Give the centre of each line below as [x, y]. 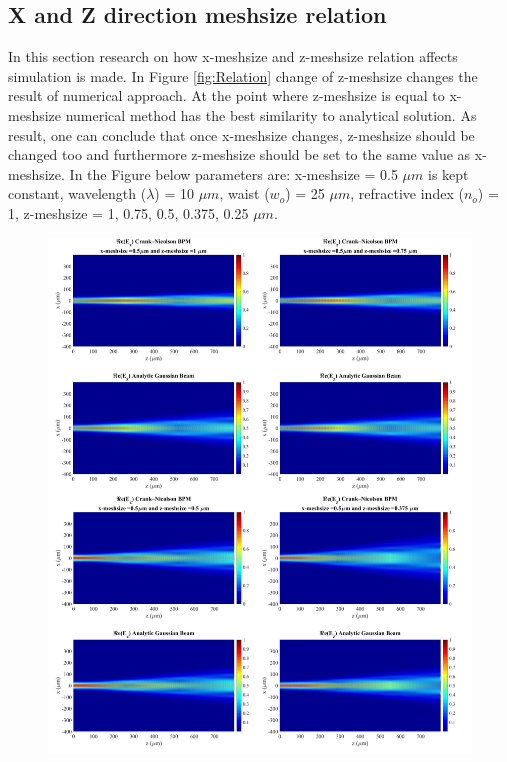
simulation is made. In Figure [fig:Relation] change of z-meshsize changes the [243, 75]
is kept [448, 173]
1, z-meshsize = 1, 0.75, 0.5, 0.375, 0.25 [128, 212]
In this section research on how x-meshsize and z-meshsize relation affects [233, 56]
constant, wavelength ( [77, 193]
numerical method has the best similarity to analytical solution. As [271, 114]
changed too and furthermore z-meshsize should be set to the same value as [239, 154]
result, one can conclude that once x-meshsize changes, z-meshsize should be [241, 134]
